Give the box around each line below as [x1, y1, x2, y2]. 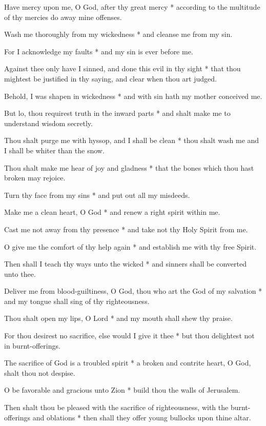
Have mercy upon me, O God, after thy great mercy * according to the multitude [4, 2, 260, 12]
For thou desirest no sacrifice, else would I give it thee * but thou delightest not [4, 330, 255, 341]
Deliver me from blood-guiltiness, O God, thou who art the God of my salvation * [4, 286, 262, 296]
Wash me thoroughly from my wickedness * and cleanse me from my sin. [4, 29, 233, 39]
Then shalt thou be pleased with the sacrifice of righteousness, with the [4, 402, 229, 413]
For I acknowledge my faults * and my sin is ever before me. [4, 46, 193, 56]
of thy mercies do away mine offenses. [4, 11, 122, 22]
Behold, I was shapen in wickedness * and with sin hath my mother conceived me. [4, 90, 262, 101]
